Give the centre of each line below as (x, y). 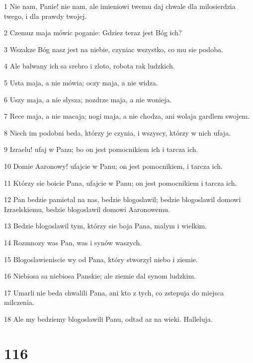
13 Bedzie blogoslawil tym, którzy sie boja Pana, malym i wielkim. (106, 226)
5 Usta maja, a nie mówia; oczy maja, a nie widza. (81, 82)
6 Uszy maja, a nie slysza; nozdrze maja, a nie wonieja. (88, 99)
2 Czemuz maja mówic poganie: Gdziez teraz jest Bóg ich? (93, 33)
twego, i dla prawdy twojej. (45, 16)
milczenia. (19, 302)
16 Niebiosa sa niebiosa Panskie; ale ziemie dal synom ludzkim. (100, 276)
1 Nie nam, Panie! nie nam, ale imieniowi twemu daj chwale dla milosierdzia (120, 6)
